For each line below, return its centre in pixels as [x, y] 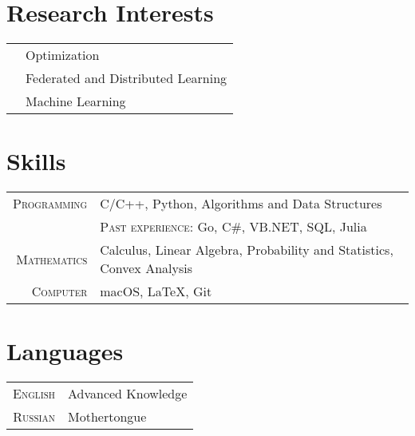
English [34, 394]
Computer [59, 291]
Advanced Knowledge [128, 394]
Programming [50, 204]
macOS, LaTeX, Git [156, 291]
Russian [34, 417]
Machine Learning [76, 101]
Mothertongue [107, 417]
